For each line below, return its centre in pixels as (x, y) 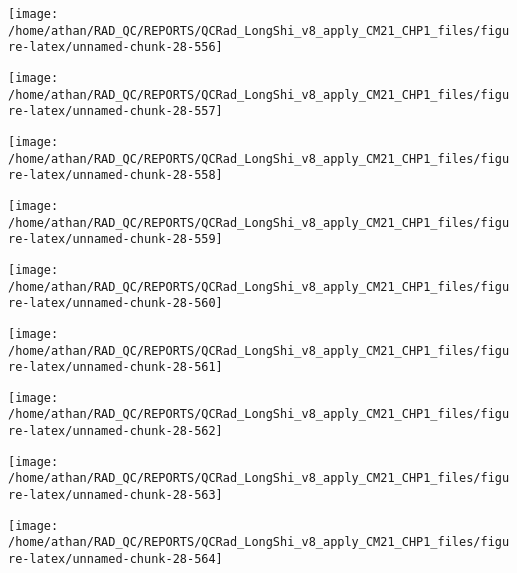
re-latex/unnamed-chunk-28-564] (115, 559)
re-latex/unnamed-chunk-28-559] (115, 239)
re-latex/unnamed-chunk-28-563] (115, 495)
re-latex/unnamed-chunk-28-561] (115, 367)
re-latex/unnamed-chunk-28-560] (115, 303)
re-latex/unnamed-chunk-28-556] (115, 47)
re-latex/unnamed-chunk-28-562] (115, 431)
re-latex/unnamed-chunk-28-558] (115, 175)
